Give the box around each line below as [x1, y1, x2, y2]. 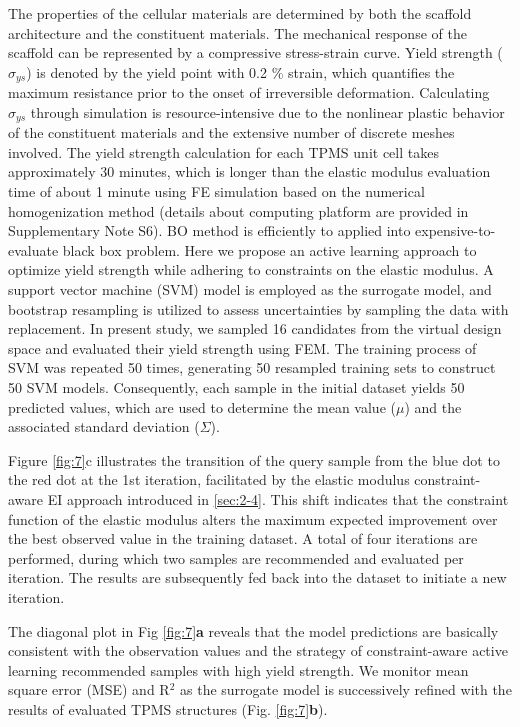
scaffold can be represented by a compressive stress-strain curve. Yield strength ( [8, 42, 503, 63]
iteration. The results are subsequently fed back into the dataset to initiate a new [8, 567, 507, 588]
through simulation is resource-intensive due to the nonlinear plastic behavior [30, 101, 505, 122]
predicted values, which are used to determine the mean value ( [8, 396, 396, 417]
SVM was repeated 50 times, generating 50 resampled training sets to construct [8, 357, 496, 378]
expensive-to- [415, 220, 496, 241]
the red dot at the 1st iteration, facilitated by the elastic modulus [8, 469, 410, 490]
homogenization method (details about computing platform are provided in [8, 200, 469, 221]
